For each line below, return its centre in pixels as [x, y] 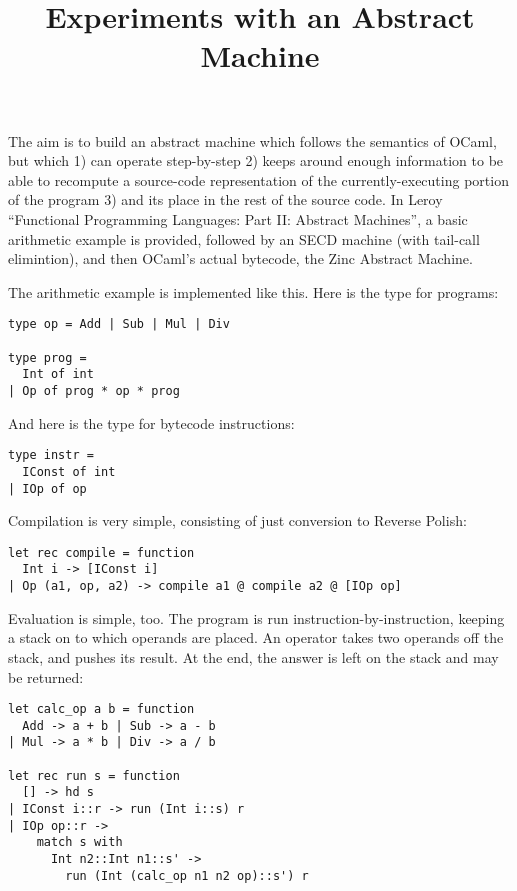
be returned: [46, 676]
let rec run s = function [94, 775]
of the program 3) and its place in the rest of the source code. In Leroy [225, 199]
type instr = [51, 455]
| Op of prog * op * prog [94, 390]
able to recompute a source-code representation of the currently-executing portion [258, 179]
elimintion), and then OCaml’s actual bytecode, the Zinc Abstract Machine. [240, 258]
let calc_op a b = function [101, 709]
